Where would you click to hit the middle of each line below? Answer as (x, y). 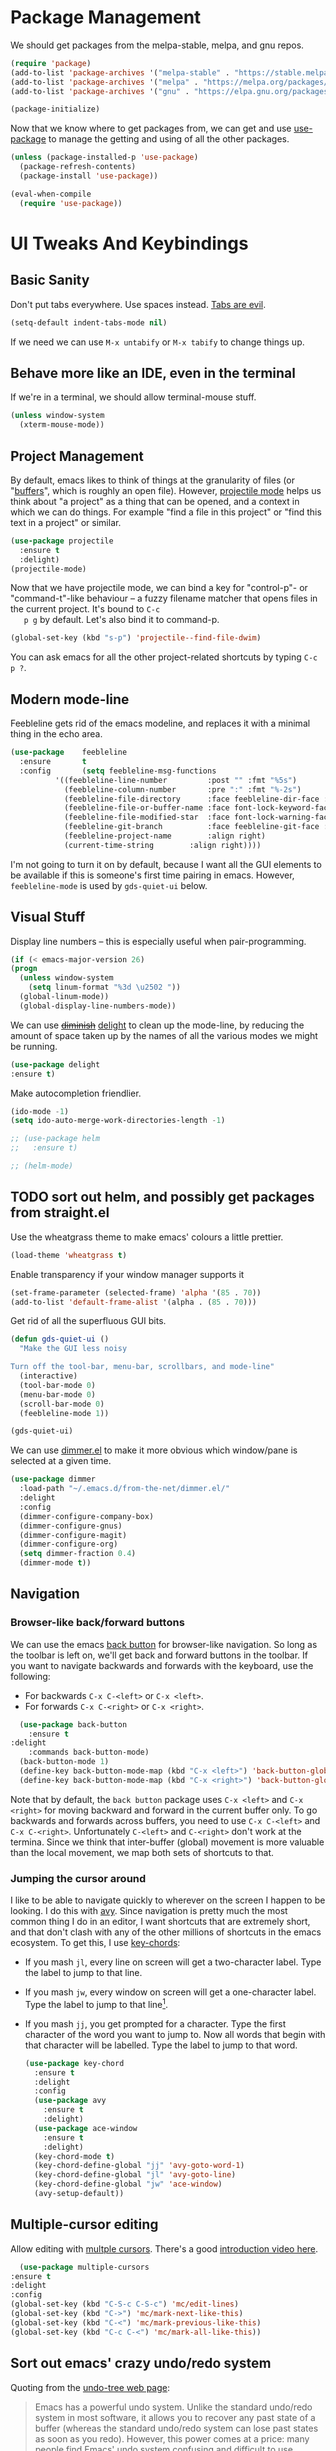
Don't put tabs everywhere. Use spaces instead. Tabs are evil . (138, 304)
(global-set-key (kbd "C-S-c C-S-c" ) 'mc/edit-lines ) (125, 2304)
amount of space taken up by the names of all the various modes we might (164, 1035)
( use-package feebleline (69, 752)
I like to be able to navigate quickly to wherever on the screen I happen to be (168, 1900)
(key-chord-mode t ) (74, 2156)
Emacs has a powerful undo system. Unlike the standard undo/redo (173, 2407)
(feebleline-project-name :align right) (165, 836)
